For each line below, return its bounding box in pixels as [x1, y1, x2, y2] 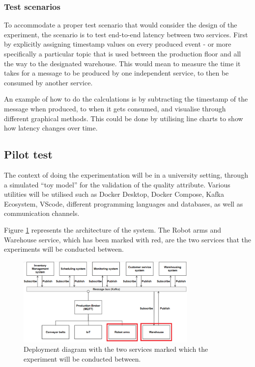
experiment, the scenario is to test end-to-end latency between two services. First [4, 29, 248, 39]
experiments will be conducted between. [4, 244, 124, 254]
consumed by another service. [4, 77, 93, 87]
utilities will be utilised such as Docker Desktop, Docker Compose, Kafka [4, 189, 224, 199]
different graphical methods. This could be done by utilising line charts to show [4, 113, 243, 123]
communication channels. [4, 208, 80, 218]
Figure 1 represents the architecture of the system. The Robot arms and [4, 224, 221, 235]
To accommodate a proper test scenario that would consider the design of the [4, 20, 237, 30]
